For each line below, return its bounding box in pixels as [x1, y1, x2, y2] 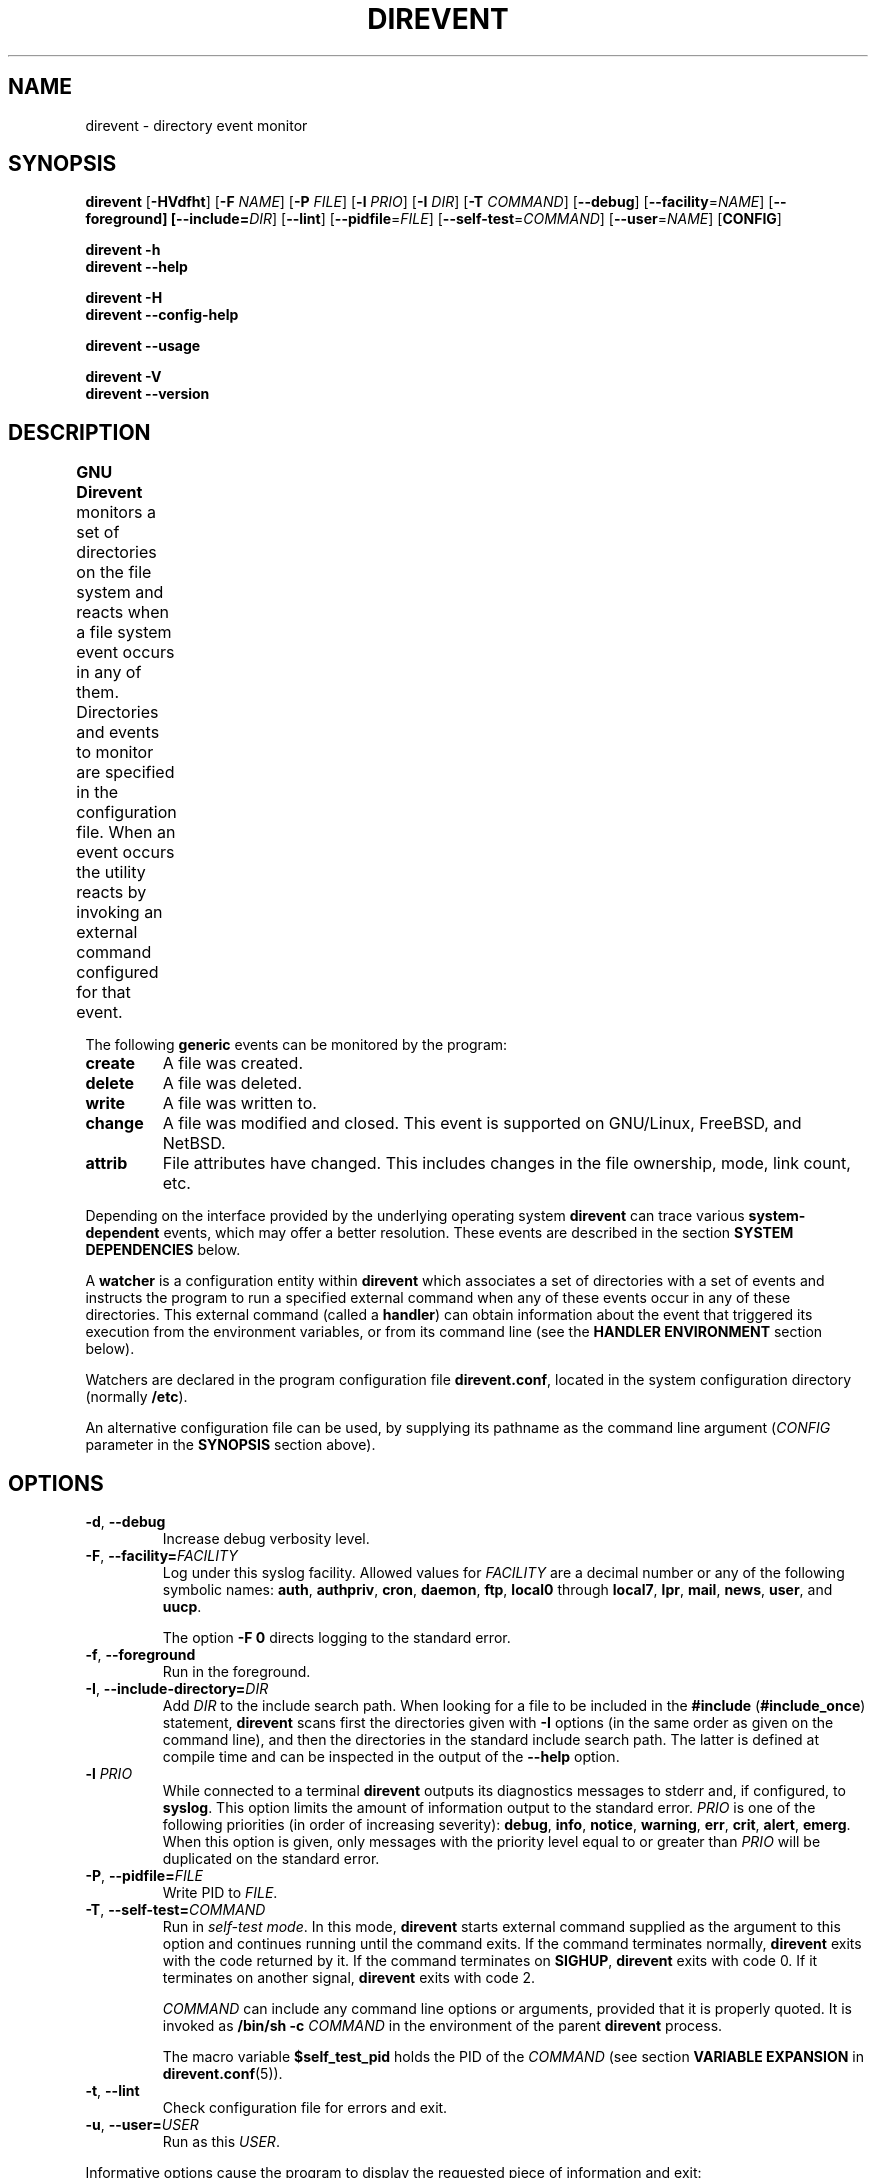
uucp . [162, 1598, 202, 1616]
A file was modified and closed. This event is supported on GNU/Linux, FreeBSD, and [162, 1113, 802, 1134]
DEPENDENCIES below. [85, 1241, 241, 1259]
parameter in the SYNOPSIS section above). [85, 1436, 376, 1454]
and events [76, 722, 160, 743]
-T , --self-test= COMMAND [85, 1901, 266, 1919]
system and [76, 582, 164, 603]
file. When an [76, 822, 176, 843]
